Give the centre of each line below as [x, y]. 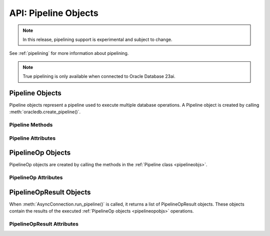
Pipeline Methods [31, 125]
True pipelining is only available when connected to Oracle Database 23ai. [99, 76]
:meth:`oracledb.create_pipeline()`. [45, 112]
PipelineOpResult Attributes [44, 224]
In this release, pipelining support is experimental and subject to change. [97, 39]
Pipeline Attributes [32, 138]
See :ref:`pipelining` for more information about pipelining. [69, 53]
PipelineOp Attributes [36, 178]
